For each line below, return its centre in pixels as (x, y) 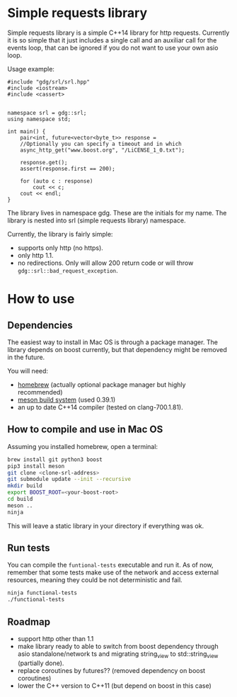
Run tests (29, 548)
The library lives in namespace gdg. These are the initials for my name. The (117, 212)
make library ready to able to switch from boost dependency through (118, 646)
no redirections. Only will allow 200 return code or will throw (105, 263)
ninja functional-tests (42, 593)
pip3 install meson (36, 466)
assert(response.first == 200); (68, 169)
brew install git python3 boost (55, 459)
